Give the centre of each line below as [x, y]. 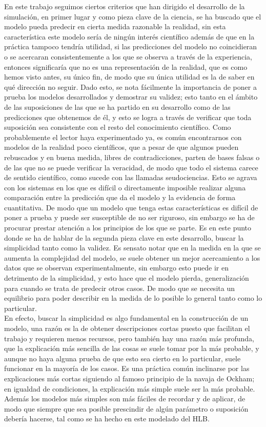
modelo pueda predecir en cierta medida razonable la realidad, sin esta [115, 26]
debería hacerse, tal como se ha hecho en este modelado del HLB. [107, 419]
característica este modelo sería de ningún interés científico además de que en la [129, 36]
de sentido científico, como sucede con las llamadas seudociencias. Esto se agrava [131, 177]
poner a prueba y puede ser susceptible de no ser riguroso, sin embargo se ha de [129, 217]
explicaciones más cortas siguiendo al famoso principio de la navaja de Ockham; [129, 378]
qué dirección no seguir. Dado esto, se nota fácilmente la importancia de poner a [130, 86]
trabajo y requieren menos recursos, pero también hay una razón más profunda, [129, 338]
